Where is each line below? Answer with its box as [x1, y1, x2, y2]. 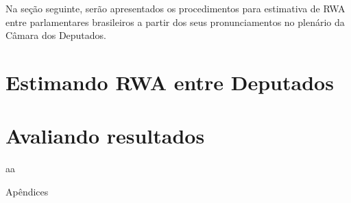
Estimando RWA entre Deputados [5, 68, 334, 96]
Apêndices [5, 184, 49, 198]
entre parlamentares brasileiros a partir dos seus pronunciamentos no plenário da [5, 14, 345, 29]
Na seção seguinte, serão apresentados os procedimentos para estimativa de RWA [5, 1, 346, 15]
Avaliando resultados [5, 122, 205, 150]
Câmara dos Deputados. [5, 28, 106, 42]
